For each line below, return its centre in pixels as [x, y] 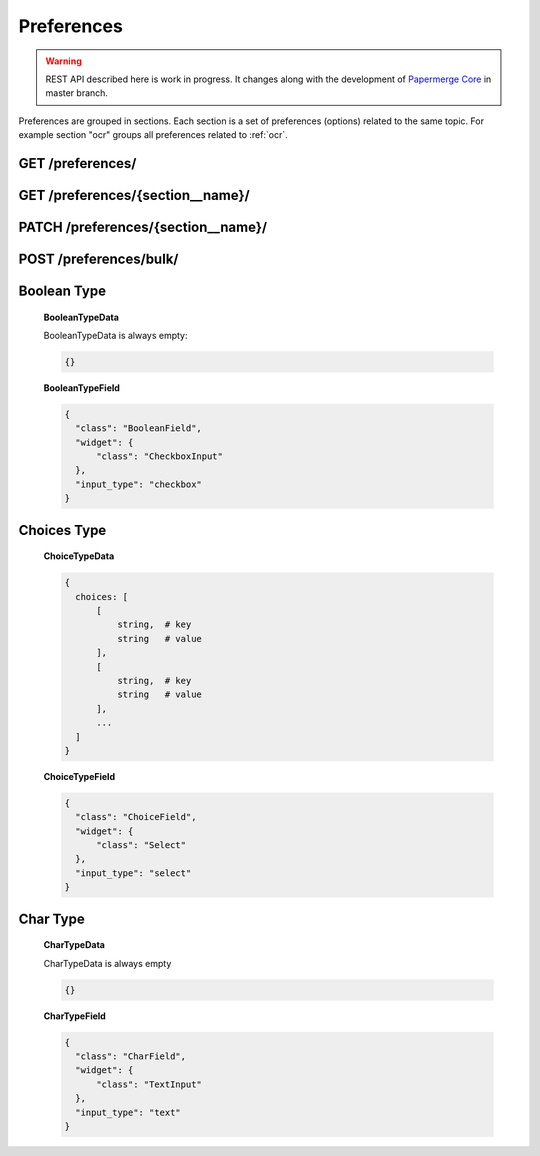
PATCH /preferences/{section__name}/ [143, 226]
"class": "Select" [141, 845]
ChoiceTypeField [79, 776]
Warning [63, 61]
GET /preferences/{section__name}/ [134, 195]
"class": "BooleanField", [138, 428]
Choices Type [62, 530]
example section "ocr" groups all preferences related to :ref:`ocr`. [153, 135]
